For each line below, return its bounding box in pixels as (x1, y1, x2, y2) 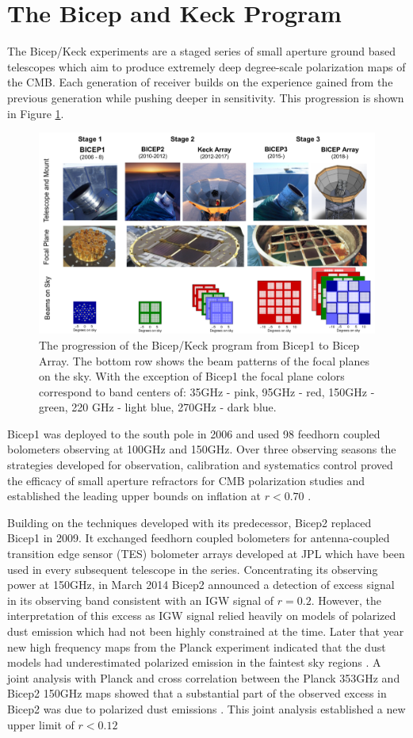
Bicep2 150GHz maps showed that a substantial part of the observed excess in (7, 685, 387, 702)
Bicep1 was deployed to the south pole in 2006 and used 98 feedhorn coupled (7, 425, 380, 442)
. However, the (311, 591, 382, 608)
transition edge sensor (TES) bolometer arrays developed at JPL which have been (7, 545, 405, 562)
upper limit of (7, 716, 75, 732)
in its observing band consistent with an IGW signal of (7, 591, 274, 608)
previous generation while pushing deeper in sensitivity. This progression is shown (7, 89, 404, 105)
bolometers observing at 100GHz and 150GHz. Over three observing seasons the (7, 441, 396, 457)
